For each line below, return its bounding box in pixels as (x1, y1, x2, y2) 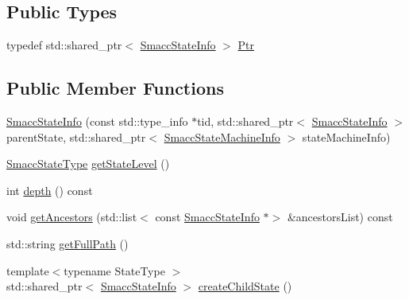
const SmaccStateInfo (155, 208, 260, 225)
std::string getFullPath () (6, 235, 129, 251)
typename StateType (64, 262, 165, 279)
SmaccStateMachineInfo (164, 128, 280, 145)
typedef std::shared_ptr (6, 37, 122, 53)
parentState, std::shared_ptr (6, 128, 146, 145)
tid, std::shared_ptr (197, 113, 294, 129)
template (6, 262, 49, 279)
